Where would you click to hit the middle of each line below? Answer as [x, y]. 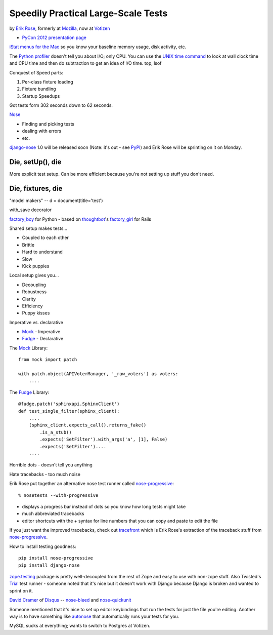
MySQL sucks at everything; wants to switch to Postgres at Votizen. [80, 626]
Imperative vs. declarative [36, 322]
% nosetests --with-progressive [58, 495]
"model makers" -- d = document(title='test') [56, 201]
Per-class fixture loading [48, 82]
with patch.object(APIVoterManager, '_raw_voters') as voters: [98, 374]
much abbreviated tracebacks [53, 513]
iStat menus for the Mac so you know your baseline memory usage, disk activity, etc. [98, 47]
